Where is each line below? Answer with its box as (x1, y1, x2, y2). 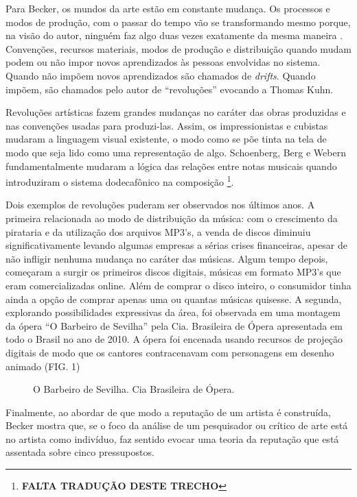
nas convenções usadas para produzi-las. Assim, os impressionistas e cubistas (5, 118, 328, 132)
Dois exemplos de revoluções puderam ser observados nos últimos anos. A (5, 197, 315, 212)
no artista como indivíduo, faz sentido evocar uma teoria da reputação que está (5, 431, 339, 446)
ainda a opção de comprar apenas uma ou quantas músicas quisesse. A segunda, (5, 291, 342, 306)
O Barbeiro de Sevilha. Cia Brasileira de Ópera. (33, 382, 235, 396)
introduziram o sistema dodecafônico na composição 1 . (5, 173, 234, 189)
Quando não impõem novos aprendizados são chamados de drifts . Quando (5, 68, 316, 82)
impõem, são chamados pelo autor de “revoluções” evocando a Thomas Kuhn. (5, 82, 334, 96)
